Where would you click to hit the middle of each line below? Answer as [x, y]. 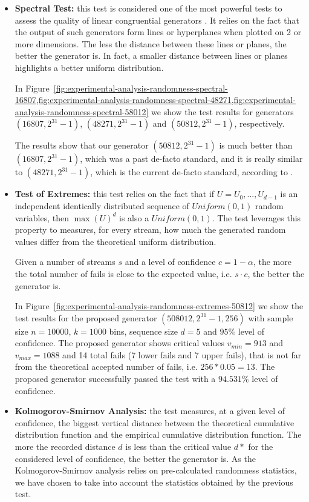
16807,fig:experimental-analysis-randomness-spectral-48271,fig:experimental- [155, 100]
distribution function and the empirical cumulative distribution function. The [158, 434]
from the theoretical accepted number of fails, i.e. [106, 366]
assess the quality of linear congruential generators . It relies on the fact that [157, 20]
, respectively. [259, 123]
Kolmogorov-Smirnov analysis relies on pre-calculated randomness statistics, [156, 470]
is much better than [256, 145]
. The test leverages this [256, 217]
